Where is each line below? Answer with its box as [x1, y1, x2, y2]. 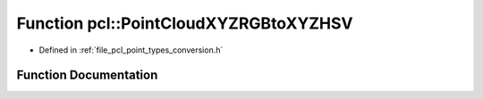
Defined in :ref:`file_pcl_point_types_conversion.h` [38, 45, 224, 55]
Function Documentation [16, 68, 158, 83]
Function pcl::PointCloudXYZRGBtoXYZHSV [16, 13, 353, 33]
